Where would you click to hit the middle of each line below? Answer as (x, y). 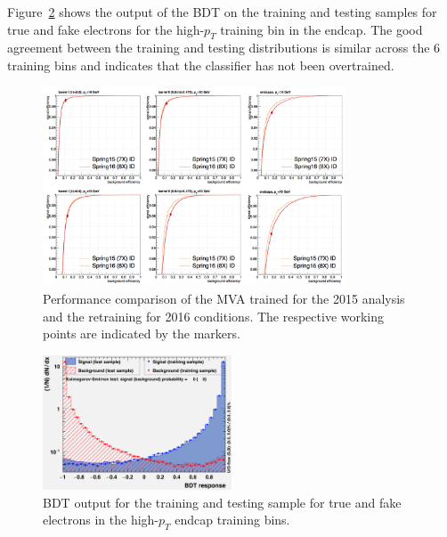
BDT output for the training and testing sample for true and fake (222, 502)
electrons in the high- (101, 520)
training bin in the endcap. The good (321, 29)
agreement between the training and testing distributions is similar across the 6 (224, 48)
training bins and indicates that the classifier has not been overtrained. (201, 65)
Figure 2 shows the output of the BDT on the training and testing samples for (222, 12)
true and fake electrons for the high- (106, 29)
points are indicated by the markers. (142, 334)
